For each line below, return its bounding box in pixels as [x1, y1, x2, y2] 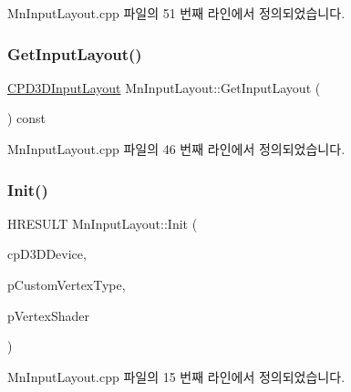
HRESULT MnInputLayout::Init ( [7, 213, 198, 232]
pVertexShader [7, 305, 89, 325]
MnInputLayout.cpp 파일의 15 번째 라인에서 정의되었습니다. [7, 366, 346, 386]
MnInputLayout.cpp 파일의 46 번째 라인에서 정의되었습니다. [7, 139, 346, 158]
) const [7, 108, 46, 128]
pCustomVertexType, [7, 275, 126, 294]
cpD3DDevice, [7, 244, 87, 263]
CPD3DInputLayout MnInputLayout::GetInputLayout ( [7, 77, 321, 97]
